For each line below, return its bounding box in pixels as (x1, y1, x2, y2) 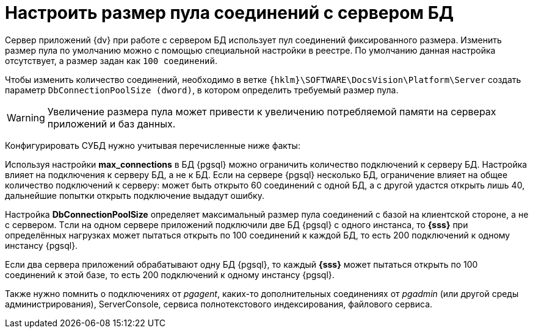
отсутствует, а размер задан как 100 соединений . (5, 55, 217, 66)
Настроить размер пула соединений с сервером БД (5, 2, 454, 23)
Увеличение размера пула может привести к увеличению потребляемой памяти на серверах (47, 105, 496, 118)
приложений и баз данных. (47, 117, 176, 130)
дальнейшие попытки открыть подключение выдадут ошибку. (5, 190, 264, 201)
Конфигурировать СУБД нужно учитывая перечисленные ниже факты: (5, 140, 300, 151)
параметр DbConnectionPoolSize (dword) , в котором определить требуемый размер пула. (5, 84, 399, 95)
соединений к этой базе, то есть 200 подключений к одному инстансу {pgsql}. (5, 269, 335, 280)
